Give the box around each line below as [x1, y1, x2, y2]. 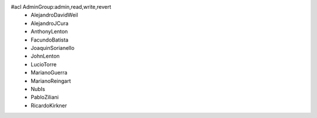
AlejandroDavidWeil [31, 12, 79, 19]
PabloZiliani [31, 94, 59, 101]
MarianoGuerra [31, 69, 68, 76]
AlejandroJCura [31, 19, 69, 26]
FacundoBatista [31, 36, 69, 43]
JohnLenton [31, 53, 60, 60]
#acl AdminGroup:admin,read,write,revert [11, 4, 112, 10]
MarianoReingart [31, 77, 71, 85]
